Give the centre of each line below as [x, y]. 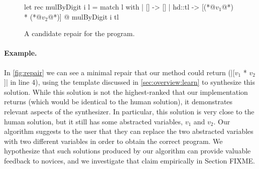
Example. [21, 53]
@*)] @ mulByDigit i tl [83, 16]
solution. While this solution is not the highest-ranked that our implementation [126, 92]
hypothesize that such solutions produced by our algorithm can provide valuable [127, 151]
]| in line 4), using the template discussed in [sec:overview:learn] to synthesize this [130, 82]
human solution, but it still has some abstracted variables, [93, 121]
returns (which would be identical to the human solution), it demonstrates [118, 102]
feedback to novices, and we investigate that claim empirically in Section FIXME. [129, 160]
